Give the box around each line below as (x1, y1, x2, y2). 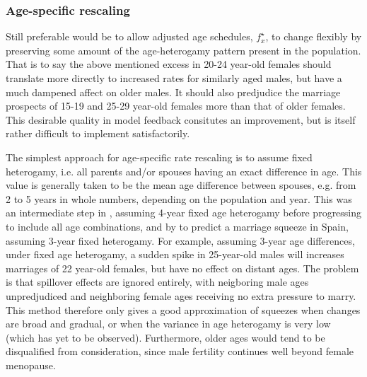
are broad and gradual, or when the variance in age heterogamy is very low (6, 316, 331, 331)
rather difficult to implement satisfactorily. (6, 126, 190, 141)
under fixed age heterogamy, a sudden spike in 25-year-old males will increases (6, 247, 344, 262)
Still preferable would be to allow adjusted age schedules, (6, 29, 253, 44)
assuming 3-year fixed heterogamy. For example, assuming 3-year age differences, (6, 233, 355, 248)
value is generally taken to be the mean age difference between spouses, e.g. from (6, 178, 356, 192)
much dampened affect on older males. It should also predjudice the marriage (6, 84, 341, 99)
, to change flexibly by (265, 29, 362, 44)
